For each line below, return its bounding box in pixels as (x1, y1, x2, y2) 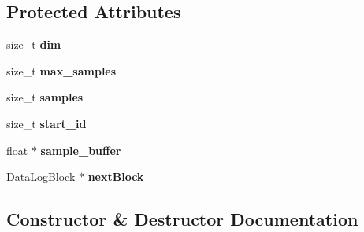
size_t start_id (6, 115, 87, 131)
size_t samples (6, 89, 84, 105)
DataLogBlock (6, 168, 76, 185)
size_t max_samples (6, 62, 117, 79)
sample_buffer (40, 142, 121, 158)
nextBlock (87, 168, 144, 185)
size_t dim (6, 36, 61, 53)
